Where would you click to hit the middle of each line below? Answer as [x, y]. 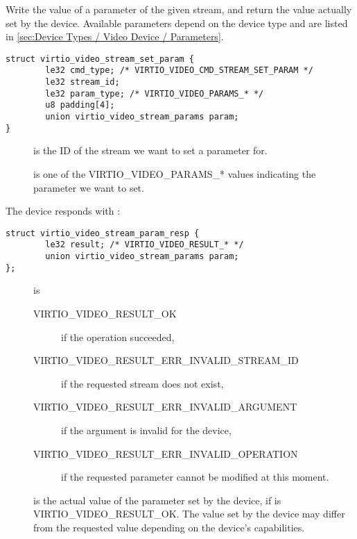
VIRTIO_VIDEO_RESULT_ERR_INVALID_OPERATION [166, 453]
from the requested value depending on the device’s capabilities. [169, 527]
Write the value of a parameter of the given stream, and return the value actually [179, 9]
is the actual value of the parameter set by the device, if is [157, 500]
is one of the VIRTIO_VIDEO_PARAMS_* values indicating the [175, 173]
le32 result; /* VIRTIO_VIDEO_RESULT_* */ [145, 245]
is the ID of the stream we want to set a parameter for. [150, 150]
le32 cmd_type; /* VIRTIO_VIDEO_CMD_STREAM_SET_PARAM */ [179, 71]
